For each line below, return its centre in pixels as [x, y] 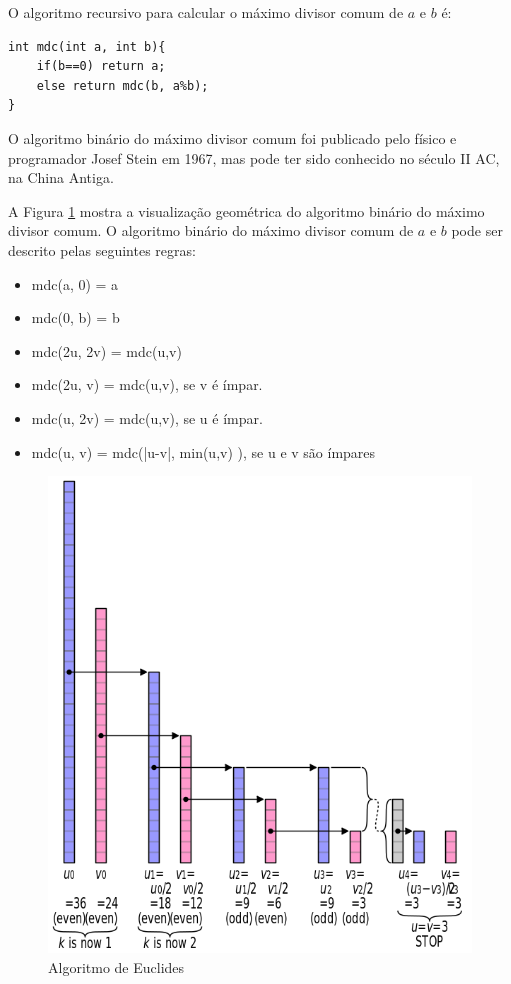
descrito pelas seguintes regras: [102, 249]
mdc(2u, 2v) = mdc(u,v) [106, 350]
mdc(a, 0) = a [75, 283]
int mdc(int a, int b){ [87, 46]
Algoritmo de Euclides [116, 966]
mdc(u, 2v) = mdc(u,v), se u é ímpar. [147, 417]
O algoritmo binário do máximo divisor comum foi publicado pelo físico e [232, 137]
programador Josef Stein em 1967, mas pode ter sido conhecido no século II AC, [254, 157]
